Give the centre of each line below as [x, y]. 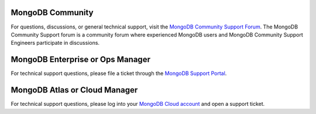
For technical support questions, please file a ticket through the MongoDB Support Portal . [119, 73]
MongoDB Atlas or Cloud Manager [74, 90]
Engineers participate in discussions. [55, 43]
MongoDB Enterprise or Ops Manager [80, 60]
